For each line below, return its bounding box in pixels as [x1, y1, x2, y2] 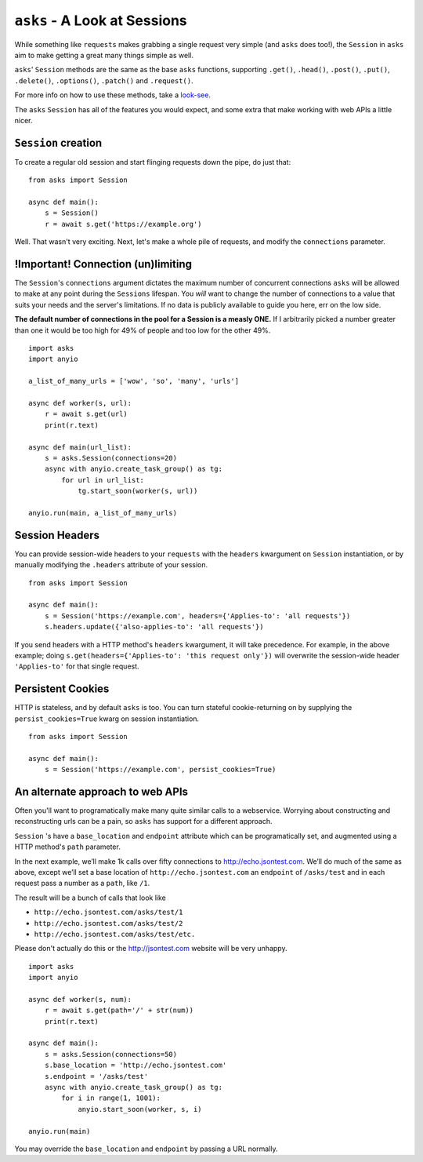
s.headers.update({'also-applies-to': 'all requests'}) [44, 622, 264, 632]
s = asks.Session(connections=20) [44, 454, 178, 462]
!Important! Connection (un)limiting [14, 257, 192, 271]
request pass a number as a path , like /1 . [14, 879, 150, 888]
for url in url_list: [61, 475, 145, 484]
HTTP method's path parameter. [14, 842, 121, 851]
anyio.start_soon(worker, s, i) [78, 1105, 203, 1113]
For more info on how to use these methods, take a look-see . [14, 90, 211, 100]
